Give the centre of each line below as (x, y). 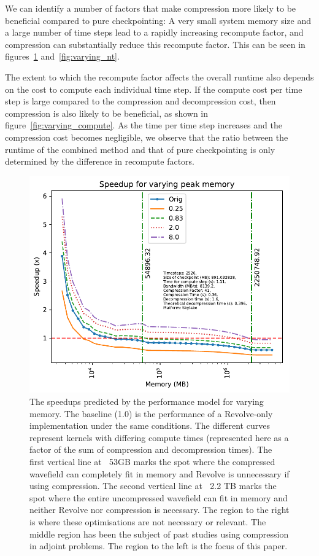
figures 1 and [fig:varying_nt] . (62, 56)
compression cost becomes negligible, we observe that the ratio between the (147, 137)
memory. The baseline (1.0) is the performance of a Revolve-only (151, 413)
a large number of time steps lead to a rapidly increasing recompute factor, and (154, 32)
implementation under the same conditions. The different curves (150, 425)
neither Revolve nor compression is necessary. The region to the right (159, 510)
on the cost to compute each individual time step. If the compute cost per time (154, 89)
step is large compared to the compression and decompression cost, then (140, 101)
